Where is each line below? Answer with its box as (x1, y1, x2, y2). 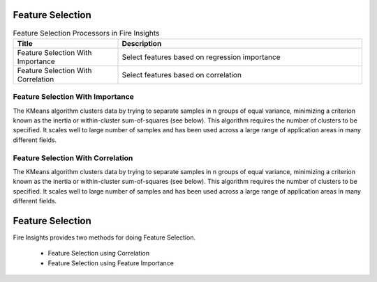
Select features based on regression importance (121, 52, 281, 62)
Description (121, 38, 162, 48)
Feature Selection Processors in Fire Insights (13, 28, 160, 38)
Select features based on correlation (121, 70, 242, 79)
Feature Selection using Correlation (47, 249, 150, 258)
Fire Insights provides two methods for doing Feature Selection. (13, 233, 195, 242)
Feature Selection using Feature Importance (47, 258, 175, 267)
